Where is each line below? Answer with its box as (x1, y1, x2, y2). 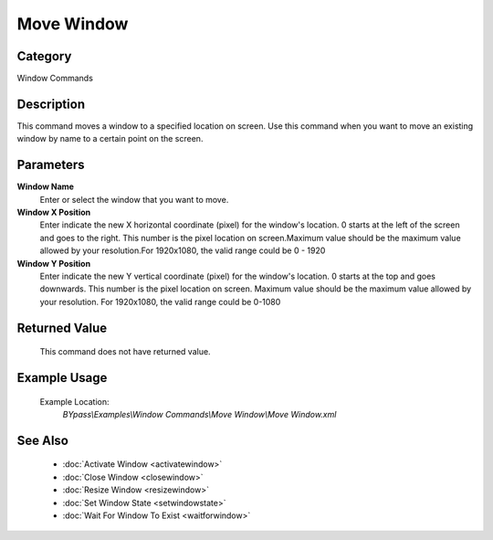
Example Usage (16, 370, 108, 386)
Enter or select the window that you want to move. (39, 194, 229, 205)
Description (16, 96, 86, 111)
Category (16, 48, 72, 64)
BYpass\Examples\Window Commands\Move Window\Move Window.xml (62, 408, 337, 419)
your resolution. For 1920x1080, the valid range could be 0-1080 (39, 296, 281, 307)
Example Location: (39, 396, 110, 407)
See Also (16, 432, 68, 448)
